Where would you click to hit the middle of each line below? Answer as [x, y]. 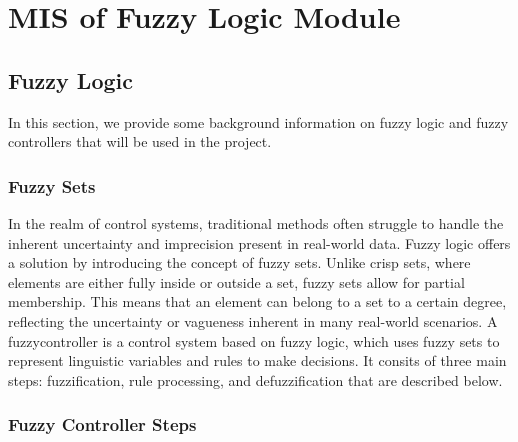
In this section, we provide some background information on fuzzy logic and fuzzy [258, 121]
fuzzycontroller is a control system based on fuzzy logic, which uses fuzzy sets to [254, 340]
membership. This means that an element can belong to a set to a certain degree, [257, 301]
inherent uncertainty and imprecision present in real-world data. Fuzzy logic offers [259, 242]
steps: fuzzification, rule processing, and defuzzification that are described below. [255, 379]
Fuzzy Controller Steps [102, 424]
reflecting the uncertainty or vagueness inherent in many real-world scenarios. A [253, 320]
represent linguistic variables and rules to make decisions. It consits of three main [257, 360]
